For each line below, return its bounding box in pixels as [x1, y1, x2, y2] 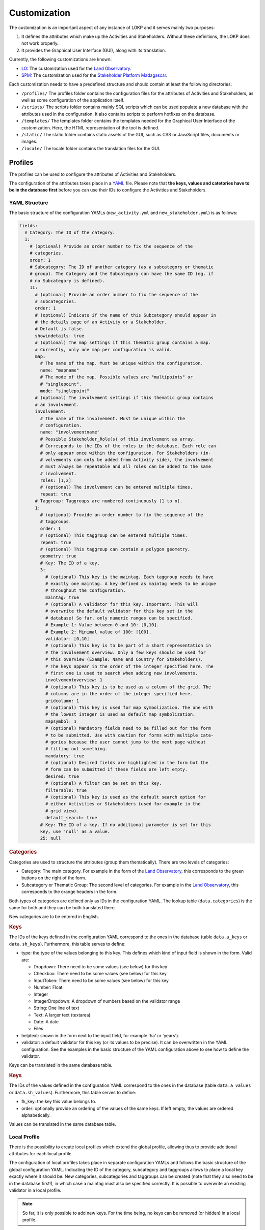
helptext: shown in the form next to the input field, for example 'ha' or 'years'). [21, 1032, 180, 1038]
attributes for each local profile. [9, 1150, 73, 1156]
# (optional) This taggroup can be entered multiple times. [40, 533, 188, 538]
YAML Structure [9, 199, 49, 206]
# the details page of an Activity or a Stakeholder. [35, 319, 167, 325]
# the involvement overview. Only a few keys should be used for [45, 649, 206, 655]
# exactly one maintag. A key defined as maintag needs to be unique [45, 581, 216, 586]
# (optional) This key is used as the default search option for [45, 795, 206, 800]
